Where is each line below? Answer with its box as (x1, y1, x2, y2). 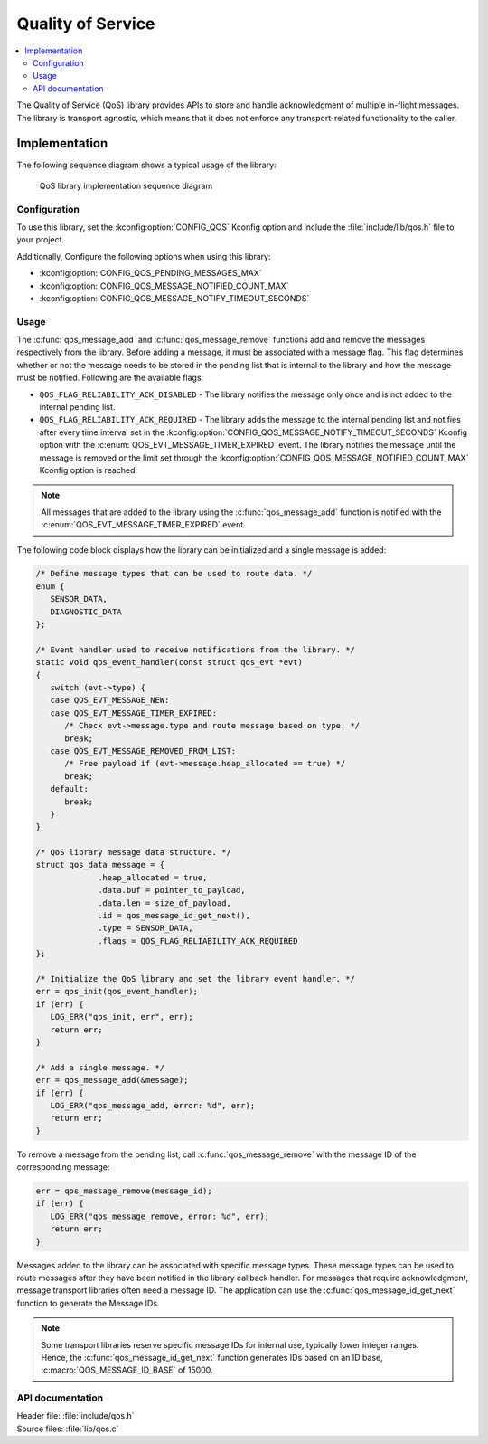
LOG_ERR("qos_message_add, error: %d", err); (50, 1100, 256, 1110)
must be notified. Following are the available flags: (16, 372, 204, 384)
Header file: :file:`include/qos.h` (16, 1411, 135, 1421)
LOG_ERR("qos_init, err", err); (50, 1012, 193, 1022)
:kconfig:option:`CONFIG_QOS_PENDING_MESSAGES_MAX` (39, 268, 262, 279)
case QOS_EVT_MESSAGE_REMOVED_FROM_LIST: (50, 746, 237, 755)
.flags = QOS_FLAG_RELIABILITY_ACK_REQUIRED (98, 936, 298, 945)
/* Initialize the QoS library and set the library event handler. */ (35, 974, 356, 983)
